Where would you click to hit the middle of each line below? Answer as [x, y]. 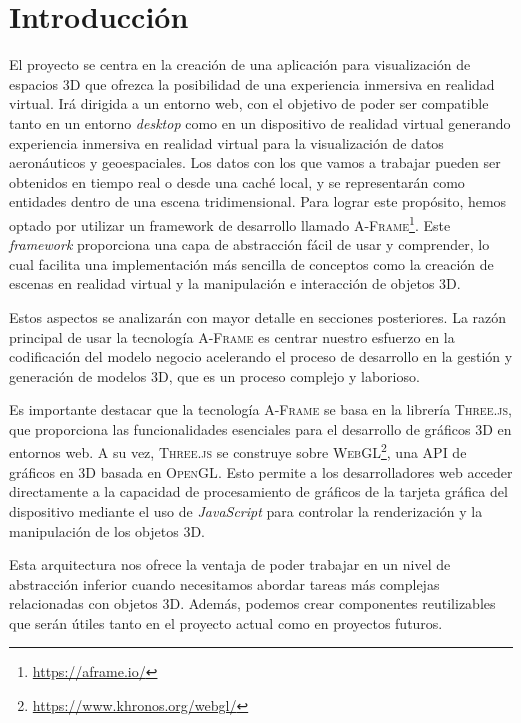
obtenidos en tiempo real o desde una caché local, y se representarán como [237, 181]
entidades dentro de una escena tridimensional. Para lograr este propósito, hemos [258, 201]
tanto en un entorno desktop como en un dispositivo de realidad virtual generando [260, 122]
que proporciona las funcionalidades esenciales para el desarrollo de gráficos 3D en [260, 428]
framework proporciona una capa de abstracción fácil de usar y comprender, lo [249, 244]
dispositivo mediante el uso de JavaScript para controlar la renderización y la [246, 510]
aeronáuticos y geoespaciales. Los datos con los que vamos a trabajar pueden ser [255, 162]
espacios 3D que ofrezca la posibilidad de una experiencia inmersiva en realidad [252, 83]
